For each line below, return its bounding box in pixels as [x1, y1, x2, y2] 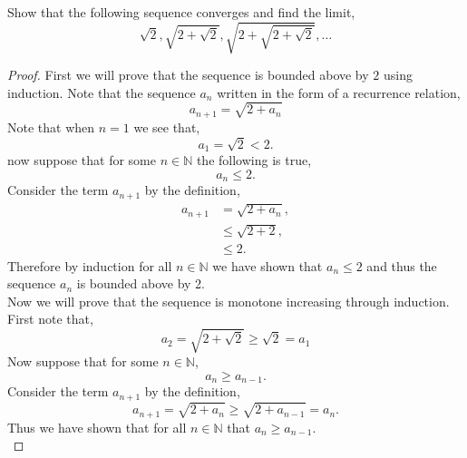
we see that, [133, 117, 200, 136]
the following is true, [196, 151, 312, 170]
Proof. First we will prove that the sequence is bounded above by [7, 65, 369, 84]
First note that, [7, 309, 93, 328]
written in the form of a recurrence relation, [217, 83, 461, 102]
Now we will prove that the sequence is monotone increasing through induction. [7, 291, 450, 310]
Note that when [7, 117, 95, 136]
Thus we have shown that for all [7, 417, 187, 436]
